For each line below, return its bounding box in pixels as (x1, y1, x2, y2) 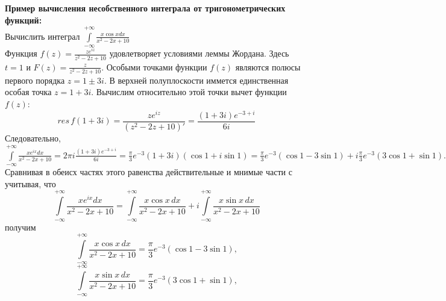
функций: (5, 13, 42, 26)
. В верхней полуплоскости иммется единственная (104, 73, 289, 86)
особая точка (5, 85, 52, 98)
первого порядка (5, 73, 65, 86)
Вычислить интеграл (5, 29, 80, 42)
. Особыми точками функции (101, 60, 207, 73)
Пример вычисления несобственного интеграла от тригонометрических (5, 2, 286, 14)
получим (5, 220, 36, 233)
